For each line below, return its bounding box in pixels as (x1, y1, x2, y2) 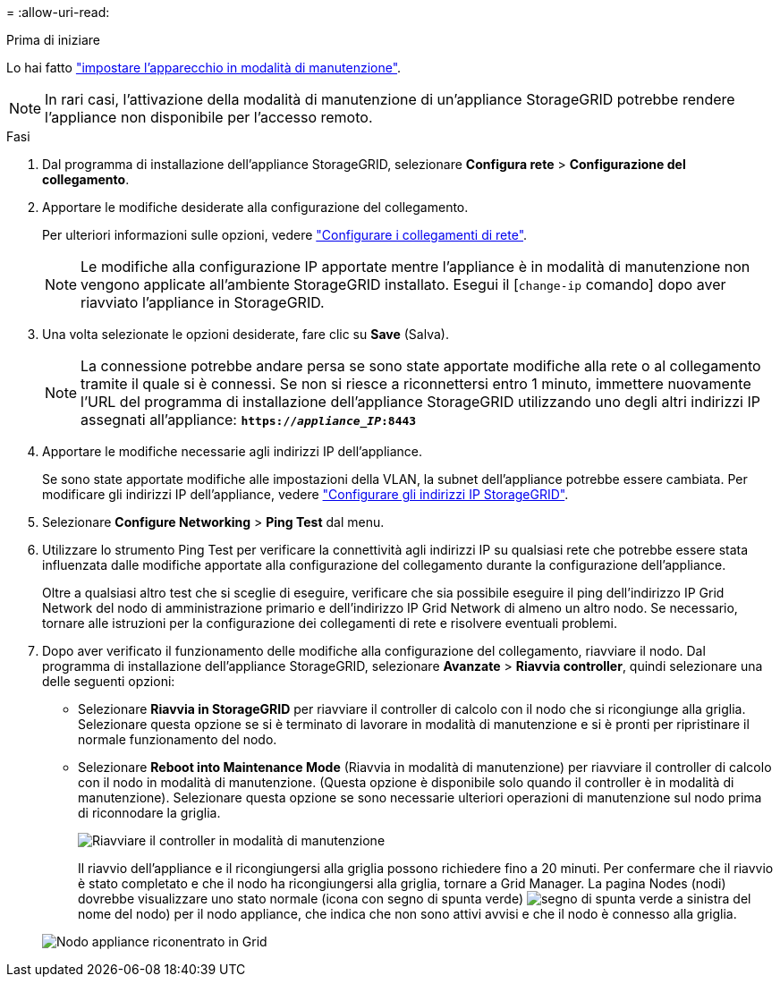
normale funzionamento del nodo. (78, 732, 277, 747)
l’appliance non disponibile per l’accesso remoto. (45, 108, 373, 126)
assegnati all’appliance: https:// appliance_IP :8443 (81, 411, 417, 428)
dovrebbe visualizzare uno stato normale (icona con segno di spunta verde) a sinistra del (78, 891, 751, 906)
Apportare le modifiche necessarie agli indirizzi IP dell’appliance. (42, 444, 423, 459)
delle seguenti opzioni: (42, 674, 175, 689)
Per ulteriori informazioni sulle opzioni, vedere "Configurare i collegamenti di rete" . (42, 227, 528, 242)
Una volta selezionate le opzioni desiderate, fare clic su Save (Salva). (42, 327, 449, 342)
